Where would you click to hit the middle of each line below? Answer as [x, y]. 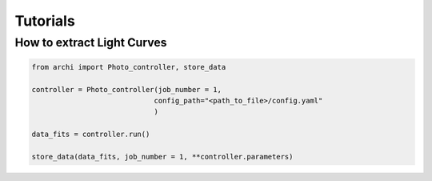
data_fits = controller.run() [91, 135]
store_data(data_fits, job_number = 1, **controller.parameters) [162, 157]
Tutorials [45, 21]
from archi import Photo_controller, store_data [129, 67]
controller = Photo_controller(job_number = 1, [126, 89]
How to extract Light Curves [91, 42]
